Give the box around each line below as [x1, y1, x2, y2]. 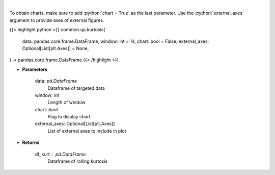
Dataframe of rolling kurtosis [47, 158, 108, 164]
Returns [22, 139, 40, 145]
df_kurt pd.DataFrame [35, 151, 86, 157]
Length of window [47, 99, 86, 106]
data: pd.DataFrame [35, 78, 77, 84]
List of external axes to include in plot [47, 128, 127, 134]
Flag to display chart [47, 114, 91, 120]
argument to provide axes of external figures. [9, 17, 104, 23]
